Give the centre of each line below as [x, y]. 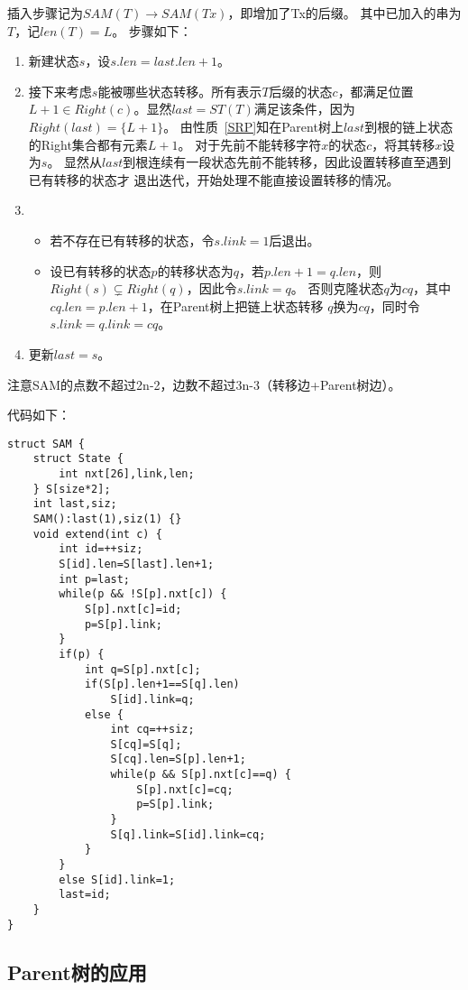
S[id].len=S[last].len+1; [137, 564]
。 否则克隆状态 [337, 288]
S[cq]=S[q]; [146, 744]
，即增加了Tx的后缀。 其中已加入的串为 [344, 13]
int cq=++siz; [152, 730]
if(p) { [82, 654]
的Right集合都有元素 [88, 144]
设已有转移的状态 [101, 270]
